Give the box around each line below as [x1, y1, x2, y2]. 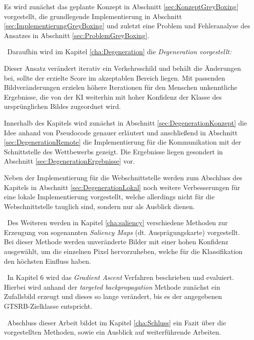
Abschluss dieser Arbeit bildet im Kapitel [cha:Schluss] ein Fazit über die [7, 317, 226, 327]
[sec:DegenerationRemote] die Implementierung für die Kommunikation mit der [4, 137, 241, 147]
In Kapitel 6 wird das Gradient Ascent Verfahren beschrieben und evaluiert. [7, 272, 234, 282]
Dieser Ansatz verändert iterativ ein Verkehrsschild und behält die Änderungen [4, 63, 241, 73]
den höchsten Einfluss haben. [4, 255, 91, 266]
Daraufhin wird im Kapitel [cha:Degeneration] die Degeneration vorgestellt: [7, 46, 232, 57]
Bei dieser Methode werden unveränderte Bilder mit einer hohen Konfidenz [4, 236, 229, 247]
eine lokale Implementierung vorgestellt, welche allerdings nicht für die [4, 191, 215, 202]
